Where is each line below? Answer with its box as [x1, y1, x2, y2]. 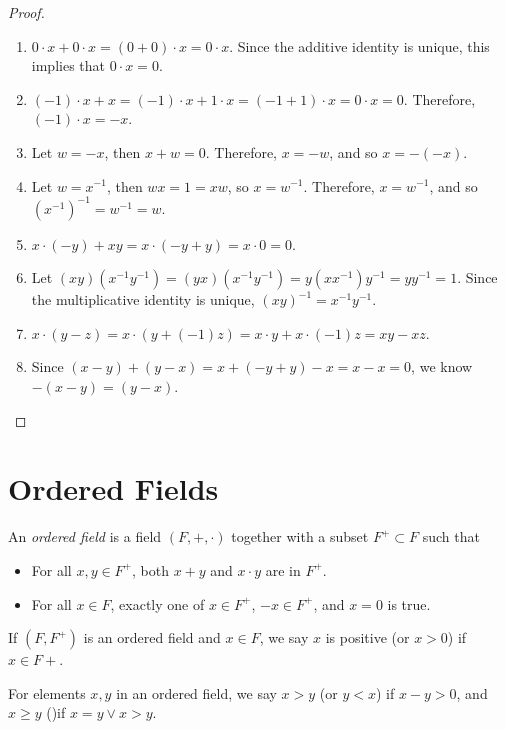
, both [132, 559, 169, 580]
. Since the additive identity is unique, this [229, 35, 490, 56]
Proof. [8, 2, 45, 22]
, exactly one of [110, 593, 205, 614]
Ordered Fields [8, 468, 219, 509]
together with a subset [231, 526, 369, 547]
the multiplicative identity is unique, [31, 289, 255, 310]
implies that [31, 55, 105, 76]
